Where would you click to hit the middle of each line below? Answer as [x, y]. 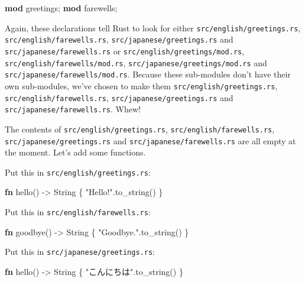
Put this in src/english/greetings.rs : [78, 172]
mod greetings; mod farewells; [61, 8]
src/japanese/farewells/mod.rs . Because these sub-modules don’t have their [148, 74]
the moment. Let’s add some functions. [75, 152]
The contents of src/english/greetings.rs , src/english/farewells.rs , [140, 129]
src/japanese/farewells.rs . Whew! [73, 109]
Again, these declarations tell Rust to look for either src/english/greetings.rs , [153, 27]
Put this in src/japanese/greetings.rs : [80, 252]
